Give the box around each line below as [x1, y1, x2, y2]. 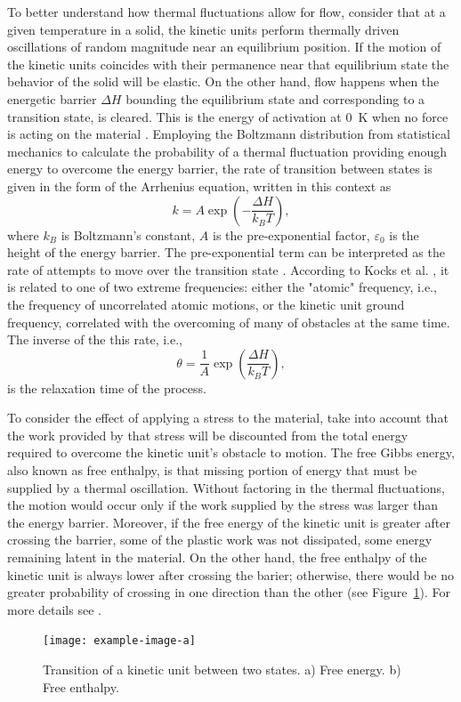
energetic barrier [7, 89, 97, 108]
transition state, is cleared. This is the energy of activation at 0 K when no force [7, 107, 449, 125]
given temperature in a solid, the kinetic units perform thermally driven [7, 20, 400, 38]
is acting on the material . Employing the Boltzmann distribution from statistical [7, 125, 450, 143]
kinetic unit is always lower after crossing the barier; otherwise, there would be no [7, 565, 454, 584]
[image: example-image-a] [43, 634, 196, 648]
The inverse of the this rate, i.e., [7, 330, 182, 349]
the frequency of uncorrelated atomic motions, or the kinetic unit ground [7, 295, 405, 313]
